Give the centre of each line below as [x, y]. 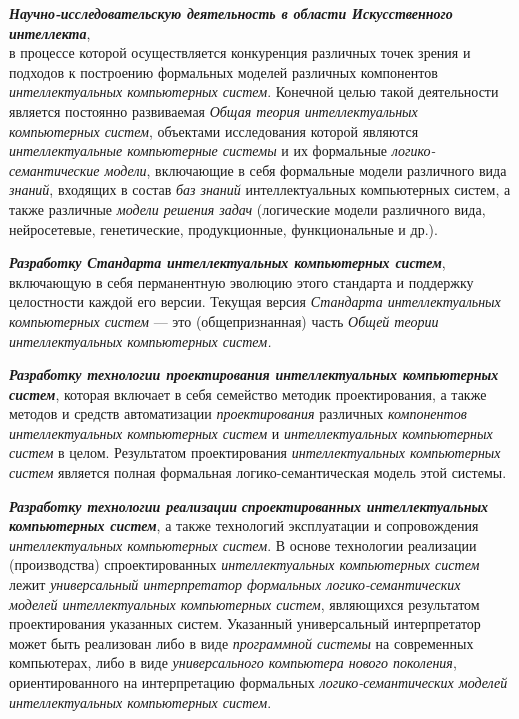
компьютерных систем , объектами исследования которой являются [214, 130]
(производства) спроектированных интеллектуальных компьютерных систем [244, 564]
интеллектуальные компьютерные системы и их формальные [198, 150]
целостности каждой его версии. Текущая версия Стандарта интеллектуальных [255, 301]
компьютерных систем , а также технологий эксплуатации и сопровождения [244, 525]
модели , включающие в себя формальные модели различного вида [305, 169]
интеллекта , [50, 32]
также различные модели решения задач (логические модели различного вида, [247, 208]
